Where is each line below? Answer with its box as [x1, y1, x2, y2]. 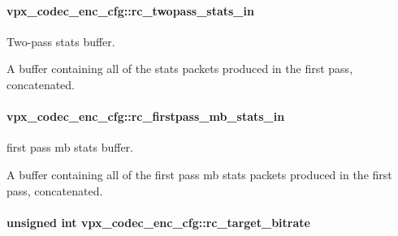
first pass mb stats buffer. [6, 139, 134, 156]
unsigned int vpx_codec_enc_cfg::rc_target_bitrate [6, 213, 310, 230]
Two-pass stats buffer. [6, 32, 115, 49]
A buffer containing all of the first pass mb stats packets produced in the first [6, 165, 392, 182]
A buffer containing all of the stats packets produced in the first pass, [6, 60, 353, 77]
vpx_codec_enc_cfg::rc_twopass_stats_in [6, 2, 254, 19]
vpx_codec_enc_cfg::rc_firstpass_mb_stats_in [6, 108, 285, 125]
